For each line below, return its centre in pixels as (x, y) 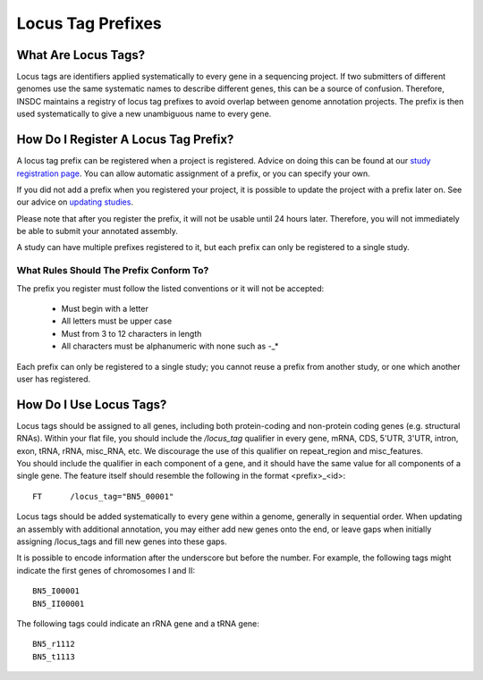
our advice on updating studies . (75, 202)
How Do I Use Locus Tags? (92, 404)
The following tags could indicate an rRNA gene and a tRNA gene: (138, 623)
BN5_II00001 (59, 604)
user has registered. (54, 379)
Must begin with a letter (105, 309)
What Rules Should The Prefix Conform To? (113, 271)
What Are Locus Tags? (81, 55)
